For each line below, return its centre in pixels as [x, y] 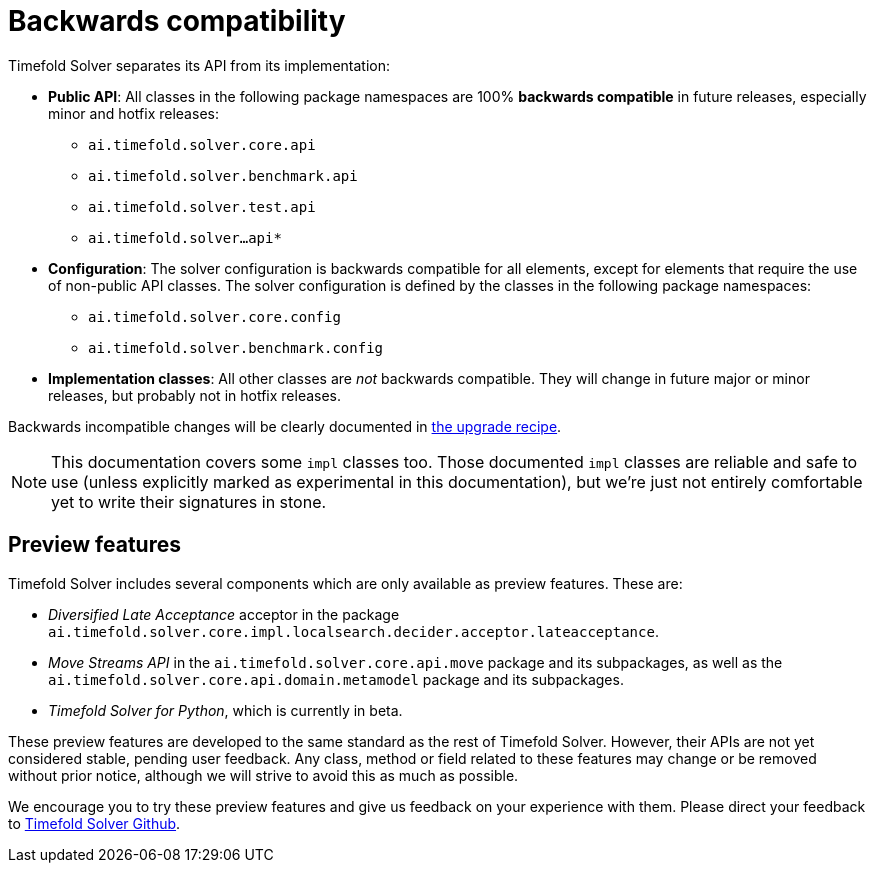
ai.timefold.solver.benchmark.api [223, 175]
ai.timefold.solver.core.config [214, 316]
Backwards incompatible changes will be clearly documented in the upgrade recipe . [285, 426]
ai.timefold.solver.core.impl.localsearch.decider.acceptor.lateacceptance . [353, 631]
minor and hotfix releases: [133, 113]
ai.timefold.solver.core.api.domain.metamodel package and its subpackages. [336, 679]
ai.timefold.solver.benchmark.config [236, 347]
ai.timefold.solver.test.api [202, 206]
